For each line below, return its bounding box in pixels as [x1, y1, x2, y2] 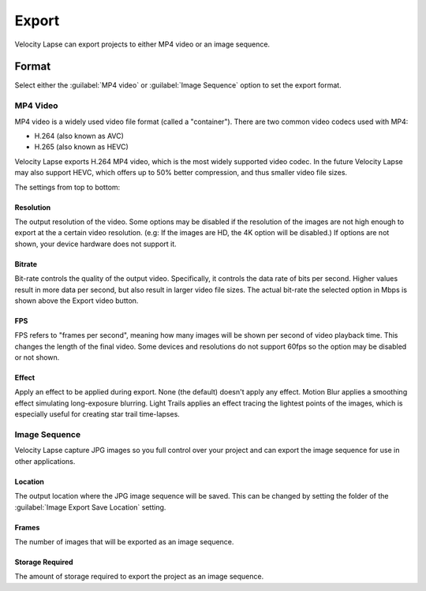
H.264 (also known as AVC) [34, 131, 124, 140]
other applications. [14, 456, 76, 466]
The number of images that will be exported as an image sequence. [14, 537, 234, 546]
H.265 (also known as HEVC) [34, 142, 129, 151]
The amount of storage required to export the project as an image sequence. [14, 572, 264, 582]
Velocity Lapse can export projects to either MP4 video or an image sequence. [14, 39, 271, 49]
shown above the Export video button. [14, 296, 139, 305]
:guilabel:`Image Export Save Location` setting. [14, 502, 166, 512]
